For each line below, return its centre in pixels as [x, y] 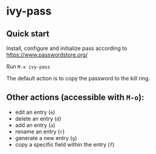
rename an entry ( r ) [40, 131]
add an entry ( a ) [35, 125]
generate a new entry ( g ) [46, 138]
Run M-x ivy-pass [28, 66]
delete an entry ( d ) [38, 118]
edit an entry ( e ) [35, 112]
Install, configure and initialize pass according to [67, 48]
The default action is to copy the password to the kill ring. [78, 78]
